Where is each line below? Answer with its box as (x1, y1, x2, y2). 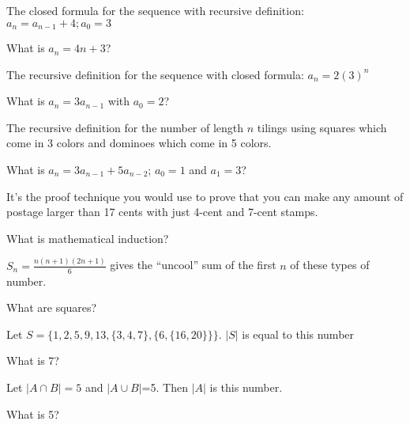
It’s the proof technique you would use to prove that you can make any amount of (6, 188, 404, 204)
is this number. (209, 378, 283, 395)
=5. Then (141, 378, 188, 395)
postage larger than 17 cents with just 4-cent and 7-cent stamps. (6, 203, 318, 220)
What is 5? (6, 405, 59, 422)
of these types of (290, 256, 370, 273)
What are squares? (6, 299, 97, 316)
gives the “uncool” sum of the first (110, 256, 276, 273)
